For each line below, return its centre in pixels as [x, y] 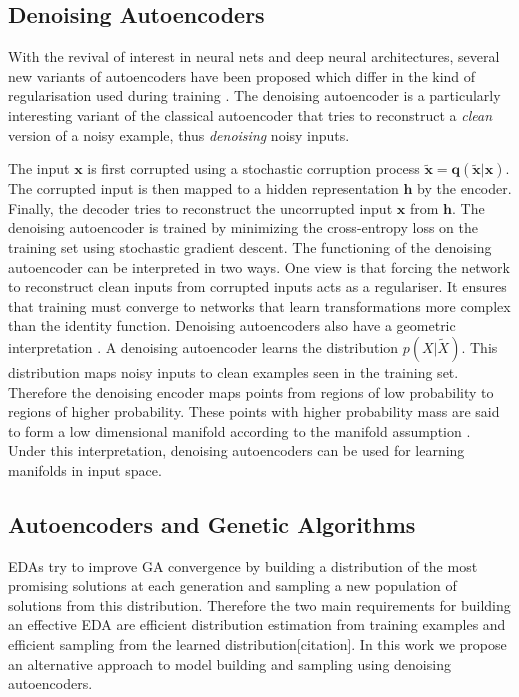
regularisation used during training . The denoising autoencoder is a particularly [254, 95]
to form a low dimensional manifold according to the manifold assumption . [239, 430]
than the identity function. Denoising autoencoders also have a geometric [232, 325]
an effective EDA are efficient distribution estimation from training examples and [257, 624]
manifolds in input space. [85, 469]
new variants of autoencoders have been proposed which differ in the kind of [242, 75]
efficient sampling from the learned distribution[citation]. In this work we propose [257, 644]
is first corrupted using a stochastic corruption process [253, 168]
